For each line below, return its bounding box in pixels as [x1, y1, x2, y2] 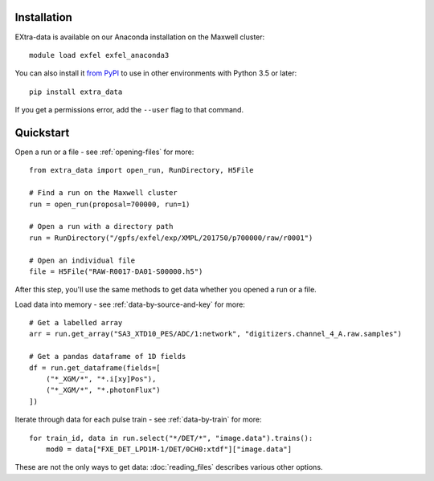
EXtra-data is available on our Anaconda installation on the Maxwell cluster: [14, 32, 265, 42]
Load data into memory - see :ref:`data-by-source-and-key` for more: [14, 300, 245, 309]
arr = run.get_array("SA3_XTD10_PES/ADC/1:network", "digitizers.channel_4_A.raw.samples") [29, 329, 402, 339]
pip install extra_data [29, 87, 123, 96]
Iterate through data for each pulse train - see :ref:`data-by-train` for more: [14, 414, 262, 425]
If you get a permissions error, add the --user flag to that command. [14, 105, 244, 115]
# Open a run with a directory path [29, 222, 174, 231]
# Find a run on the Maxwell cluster [29, 189, 178, 198]
